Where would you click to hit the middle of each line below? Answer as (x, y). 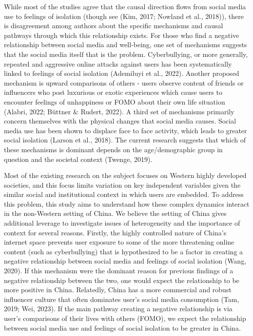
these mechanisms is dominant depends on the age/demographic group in (113, 149)
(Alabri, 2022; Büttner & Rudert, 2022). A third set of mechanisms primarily (119, 111)
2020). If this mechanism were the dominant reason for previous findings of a (119, 271)
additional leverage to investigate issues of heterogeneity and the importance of (122, 223)
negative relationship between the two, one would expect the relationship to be (122, 280)
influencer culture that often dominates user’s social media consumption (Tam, (122, 299)
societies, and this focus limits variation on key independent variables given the (122, 185)
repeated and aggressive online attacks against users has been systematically (118, 63)
